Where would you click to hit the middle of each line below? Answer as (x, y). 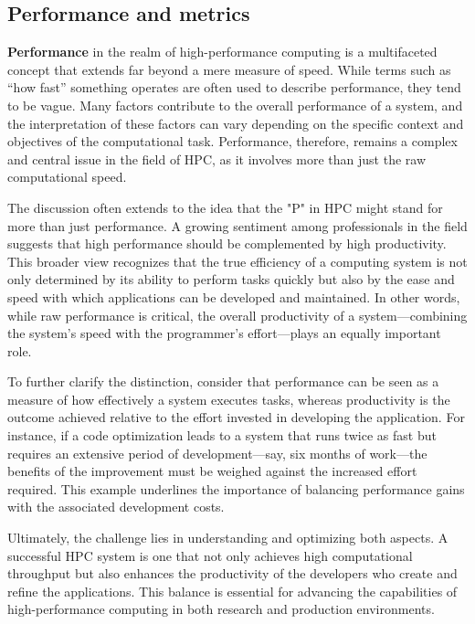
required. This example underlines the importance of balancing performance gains (236, 488)
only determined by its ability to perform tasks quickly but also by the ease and (231, 279)
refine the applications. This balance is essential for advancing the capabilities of (232, 591)
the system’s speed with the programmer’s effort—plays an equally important (224, 333)
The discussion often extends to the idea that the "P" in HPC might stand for (225, 207)
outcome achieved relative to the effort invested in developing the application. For (236, 417)
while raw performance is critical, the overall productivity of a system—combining (237, 315)
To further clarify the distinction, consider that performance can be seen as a (223, 381)
